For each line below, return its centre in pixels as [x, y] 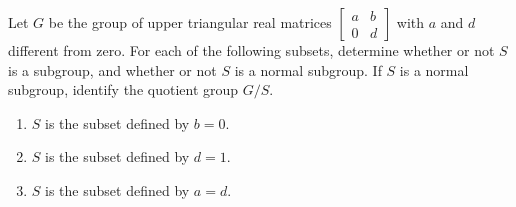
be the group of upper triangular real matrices [190, 22]
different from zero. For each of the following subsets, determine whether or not [251, 50]
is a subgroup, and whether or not [112, 69]
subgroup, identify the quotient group [123, 89]
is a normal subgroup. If [308, 69]
